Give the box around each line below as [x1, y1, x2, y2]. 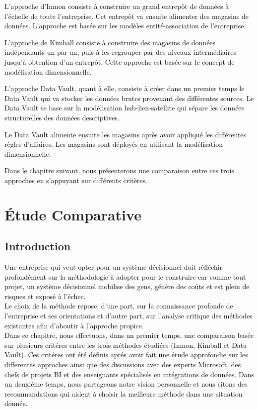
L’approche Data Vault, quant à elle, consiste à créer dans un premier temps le [4, 83, 245, 94]
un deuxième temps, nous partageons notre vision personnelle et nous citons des [4, 379, 248, 389]
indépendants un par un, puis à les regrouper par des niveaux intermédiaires [4, 47, 236, 57]
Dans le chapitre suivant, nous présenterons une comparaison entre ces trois [4, 165, 235, 176]
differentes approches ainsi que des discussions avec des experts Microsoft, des [4, 359, 241, 370]
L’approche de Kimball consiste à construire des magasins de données [4, 37, 216, 47]
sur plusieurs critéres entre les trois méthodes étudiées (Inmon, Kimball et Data [4, 339, 247, 350]
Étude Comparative [4, 204, 141, 224]
